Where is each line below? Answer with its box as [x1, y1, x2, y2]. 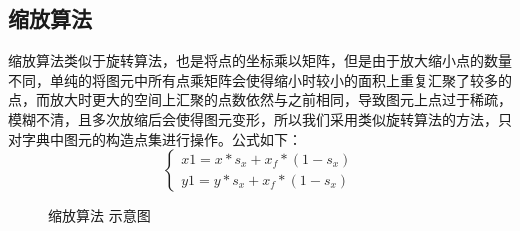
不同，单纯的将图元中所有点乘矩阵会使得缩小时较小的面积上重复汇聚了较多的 [8, 69, 512, 90]
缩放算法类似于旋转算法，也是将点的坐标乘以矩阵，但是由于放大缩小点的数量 [8, 50, 512, 71]
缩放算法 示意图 [48, 205, 151, 226]
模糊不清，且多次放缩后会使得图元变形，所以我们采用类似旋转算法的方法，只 [8, 108, 512, 129]
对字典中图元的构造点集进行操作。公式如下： [8, 128, 302, 149]
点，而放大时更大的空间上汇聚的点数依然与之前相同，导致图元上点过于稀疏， [8, 89, 512, 110]
